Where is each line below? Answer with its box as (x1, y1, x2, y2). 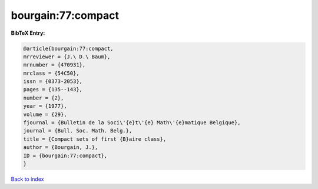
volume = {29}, (23, 111, 67, 118)
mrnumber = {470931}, (23, 62, 86, 68)
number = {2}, (23, 94, 64, 101)
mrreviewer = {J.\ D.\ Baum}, (23, 53, 111, 60)
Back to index (11, 175, 44, 183)
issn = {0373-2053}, (23, 78, 82, 85)
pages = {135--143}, (23, 86, 82, 93)
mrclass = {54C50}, (23, 69, 79, 77)
